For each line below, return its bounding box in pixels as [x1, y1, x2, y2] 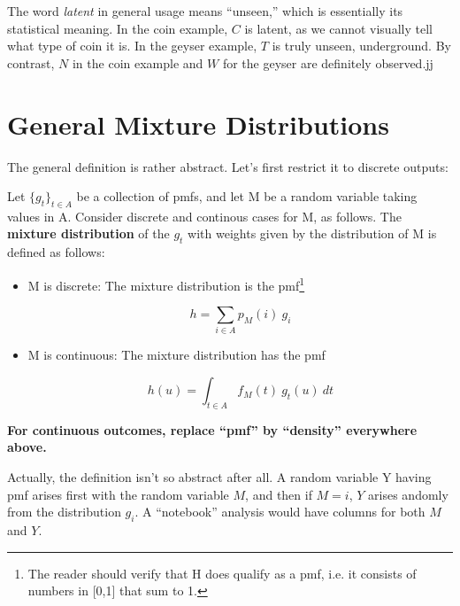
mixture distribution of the [7, 224, 170, 243]
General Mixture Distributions [7, 105, 389, 142]
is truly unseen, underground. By [272, 36, 451, 55]
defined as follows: [7, 243, 105, 261]
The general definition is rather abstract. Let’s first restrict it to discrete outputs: [7, 157, 448, 175]
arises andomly [368, 485, 448, 503]
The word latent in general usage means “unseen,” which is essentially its [7, 2, 403, 19]
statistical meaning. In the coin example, [7, 19, 228, 37]
